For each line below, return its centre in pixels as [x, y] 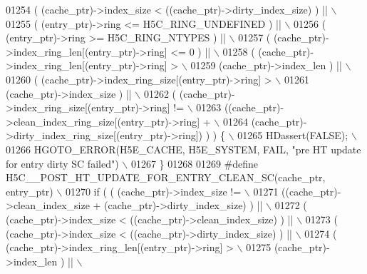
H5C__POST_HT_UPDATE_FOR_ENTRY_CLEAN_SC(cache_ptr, [166, 177]
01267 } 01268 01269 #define [195, 163]
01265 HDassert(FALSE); [293, 135]
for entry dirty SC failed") [62, 163]
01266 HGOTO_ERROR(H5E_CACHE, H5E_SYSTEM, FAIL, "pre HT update [183, 149]
